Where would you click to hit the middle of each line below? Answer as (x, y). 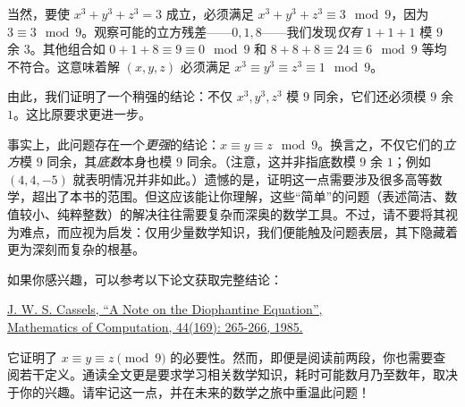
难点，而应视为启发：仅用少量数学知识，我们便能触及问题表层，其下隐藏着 (238, 231)
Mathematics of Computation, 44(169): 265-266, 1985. (155, 326)
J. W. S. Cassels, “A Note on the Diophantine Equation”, (165, 309)
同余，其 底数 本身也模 (110, 161)
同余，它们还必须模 (370, 96)
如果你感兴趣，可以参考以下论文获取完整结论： (145, 279)
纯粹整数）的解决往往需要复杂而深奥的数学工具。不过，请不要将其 (251, 213)
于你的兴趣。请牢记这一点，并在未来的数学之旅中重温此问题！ (189, 391)
